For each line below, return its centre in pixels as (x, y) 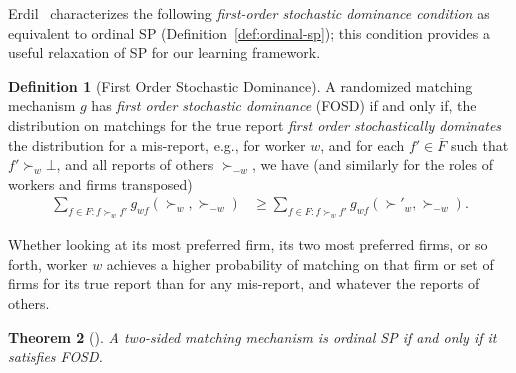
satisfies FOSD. (55, 356)
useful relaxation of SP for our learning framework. (164, 52)
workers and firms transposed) (100, 183)
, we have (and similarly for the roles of (372, 164)
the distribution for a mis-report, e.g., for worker (157, 144)
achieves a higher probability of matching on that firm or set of (300, 263)
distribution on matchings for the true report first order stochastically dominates (255, 124)
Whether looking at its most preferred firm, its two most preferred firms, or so (248, 244)
